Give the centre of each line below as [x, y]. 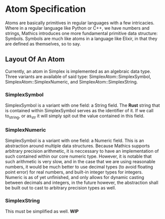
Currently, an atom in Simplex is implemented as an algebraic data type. [78, 71]
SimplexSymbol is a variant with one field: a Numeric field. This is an [75, 141]
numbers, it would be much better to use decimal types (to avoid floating [79, 167]
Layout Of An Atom [35, 60]
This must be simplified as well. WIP [42, 212]
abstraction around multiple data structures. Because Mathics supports [78, 146]
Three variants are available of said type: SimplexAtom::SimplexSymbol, [78, 76]
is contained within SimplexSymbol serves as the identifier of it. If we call [80, 111]
